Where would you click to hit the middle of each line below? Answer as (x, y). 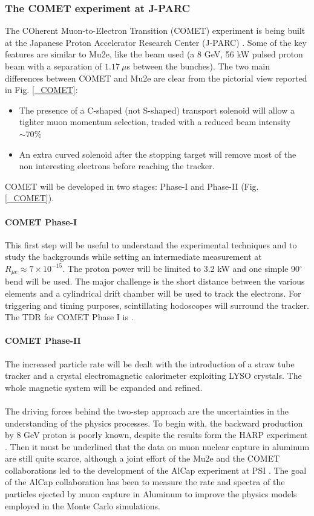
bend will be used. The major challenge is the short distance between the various (155, 281)
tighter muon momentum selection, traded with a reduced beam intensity (155, 122)
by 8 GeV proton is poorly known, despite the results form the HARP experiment (156, 435)
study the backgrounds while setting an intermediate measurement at (133, 256)
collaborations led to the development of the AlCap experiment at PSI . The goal (156, 470)
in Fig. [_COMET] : (41, 90)
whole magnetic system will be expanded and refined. (104, 387)
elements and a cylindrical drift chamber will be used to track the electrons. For (153, 293)
